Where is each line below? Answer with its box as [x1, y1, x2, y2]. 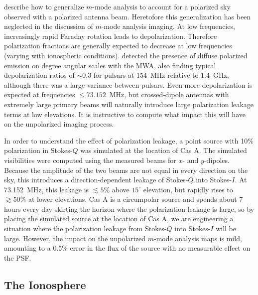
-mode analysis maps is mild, [153, 233, 242, 243]
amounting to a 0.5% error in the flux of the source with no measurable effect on [4, 243, 251, 253]
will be [216, 223, 236, 234]
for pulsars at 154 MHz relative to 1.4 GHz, [93, 70, 229, 80]
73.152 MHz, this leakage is [4, 184, 89, 194]
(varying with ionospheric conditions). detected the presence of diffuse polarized [4, 50, 248, 60]
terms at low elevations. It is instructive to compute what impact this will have [4, 109, 246, 119]
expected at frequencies [4, 89, 75, 100]
